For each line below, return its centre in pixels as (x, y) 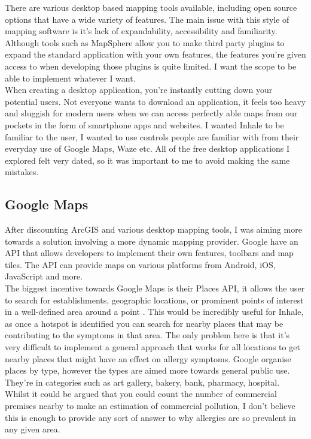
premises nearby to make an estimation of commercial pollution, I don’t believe (150, 406)
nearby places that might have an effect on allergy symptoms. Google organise (148, 358)
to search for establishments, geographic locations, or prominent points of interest (154, 300)
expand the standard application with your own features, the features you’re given (155, 54)
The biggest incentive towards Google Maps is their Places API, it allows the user (155, 288)
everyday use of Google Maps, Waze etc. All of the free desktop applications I (147, 148)
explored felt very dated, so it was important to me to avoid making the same (147, 160)
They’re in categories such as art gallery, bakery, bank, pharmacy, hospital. (142, 382)
